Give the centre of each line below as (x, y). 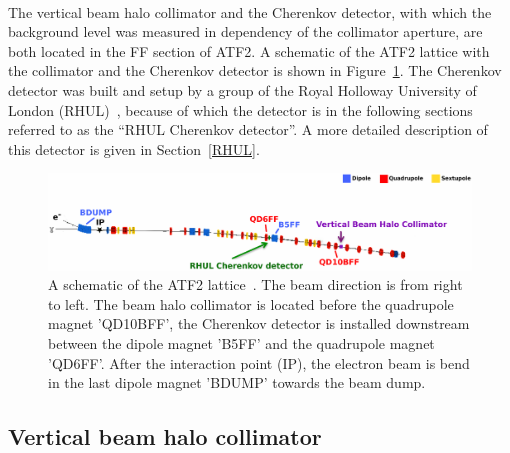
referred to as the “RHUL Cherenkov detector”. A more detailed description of (248, 129)
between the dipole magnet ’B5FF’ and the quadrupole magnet (241, 343)
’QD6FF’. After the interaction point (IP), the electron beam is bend (259, 362)
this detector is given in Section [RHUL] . (134, 148)
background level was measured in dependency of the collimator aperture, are (245, 31)
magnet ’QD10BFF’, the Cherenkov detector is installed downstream (259, 323)
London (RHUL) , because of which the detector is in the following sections (240, 109)
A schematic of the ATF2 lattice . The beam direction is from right (255, 284)
